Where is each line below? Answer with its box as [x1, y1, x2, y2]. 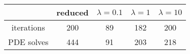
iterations [11, 21, 45, 33]
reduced [56, 6, 89, 18]
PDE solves [8, 36, 49, 47]
